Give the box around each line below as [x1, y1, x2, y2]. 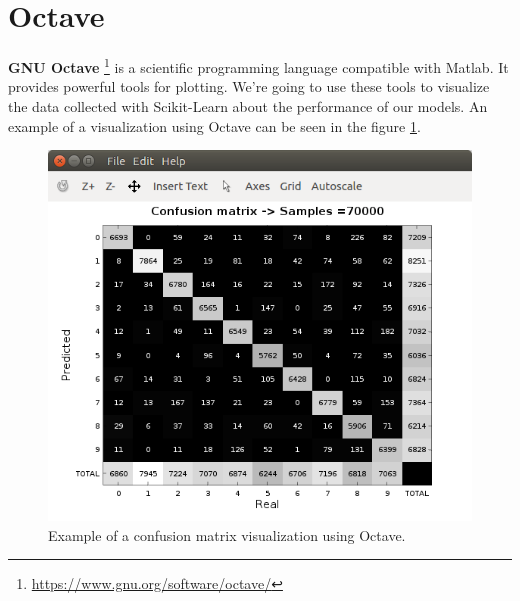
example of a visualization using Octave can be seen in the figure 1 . [8, 115, 421, 136]
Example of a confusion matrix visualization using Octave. [48, 524, 406, 545]
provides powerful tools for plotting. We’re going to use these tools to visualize [8, 76, 490, 97]
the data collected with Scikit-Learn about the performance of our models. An [8, 95, 488, 116]
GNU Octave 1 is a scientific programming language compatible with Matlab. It [8, 54, 509, 77]
